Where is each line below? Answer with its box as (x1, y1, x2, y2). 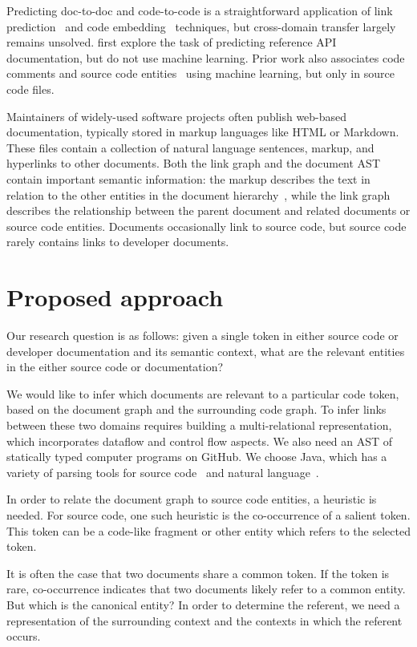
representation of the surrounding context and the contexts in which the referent (6, 612, 403, 629)
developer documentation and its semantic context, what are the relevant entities (6, 342, 405, 359)
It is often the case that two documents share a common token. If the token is (6, 564, 390, 581)
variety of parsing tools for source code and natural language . (6, 463, 319, 480)
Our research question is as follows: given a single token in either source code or (6, 327, 399, 344)
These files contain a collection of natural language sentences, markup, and (6, 139, 374, 156)
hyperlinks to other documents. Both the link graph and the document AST (6, 155, 381, 172)
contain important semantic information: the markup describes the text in (6, 170, 370, 187)
